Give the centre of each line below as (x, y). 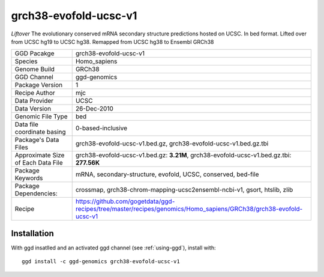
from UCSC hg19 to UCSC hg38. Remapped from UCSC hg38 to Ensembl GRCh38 (112, 41)
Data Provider (34, 101)
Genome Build (35, 69)
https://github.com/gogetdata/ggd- (125, 201)
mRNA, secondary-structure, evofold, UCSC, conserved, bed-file (167, 174)
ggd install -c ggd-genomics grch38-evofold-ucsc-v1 (101, 262)
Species (26, 61)
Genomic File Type (41, 117)
